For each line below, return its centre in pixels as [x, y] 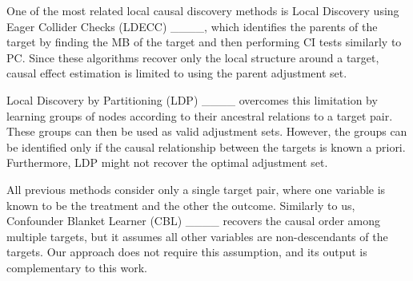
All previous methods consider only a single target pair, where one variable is [196, 189]
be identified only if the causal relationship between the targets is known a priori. [206, 146]
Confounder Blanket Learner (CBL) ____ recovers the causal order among [194, 221]
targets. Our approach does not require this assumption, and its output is [187, 252]
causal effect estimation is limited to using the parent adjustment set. [177, 73]
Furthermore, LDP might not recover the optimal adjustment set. [167, 162]
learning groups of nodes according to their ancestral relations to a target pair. [200, 115]
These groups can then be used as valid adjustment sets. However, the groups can [207, 131]
